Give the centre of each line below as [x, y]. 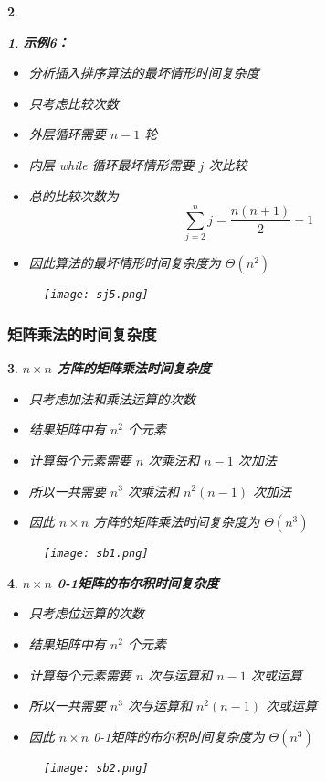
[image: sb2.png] [96, 768]
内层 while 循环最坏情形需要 [111, 164]
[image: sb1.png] [96, 554]
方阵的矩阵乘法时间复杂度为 [177, 522]
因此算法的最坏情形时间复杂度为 [125, 263]
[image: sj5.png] [96, 295]
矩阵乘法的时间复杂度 [82, 333]
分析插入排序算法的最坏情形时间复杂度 [144, 73]
